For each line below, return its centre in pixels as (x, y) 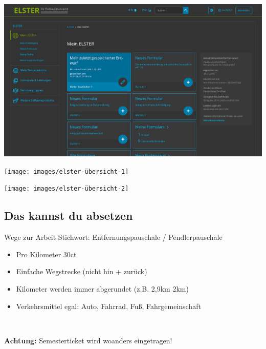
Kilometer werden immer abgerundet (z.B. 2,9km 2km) (102, 288)
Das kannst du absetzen (69, 215)
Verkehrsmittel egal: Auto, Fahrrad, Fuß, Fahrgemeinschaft (108, 306)
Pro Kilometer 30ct (46, 254)
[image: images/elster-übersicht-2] (66, 189)
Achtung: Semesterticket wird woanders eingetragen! (88, 340)
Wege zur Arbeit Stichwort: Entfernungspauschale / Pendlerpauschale (113, 237)
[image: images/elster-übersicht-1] (66, 171)
